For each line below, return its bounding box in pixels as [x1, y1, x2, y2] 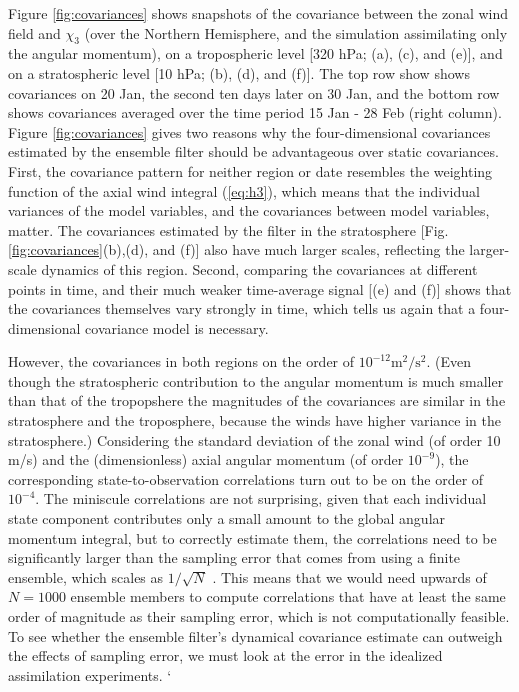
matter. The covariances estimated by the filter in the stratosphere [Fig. [8, 219, 449, 240]
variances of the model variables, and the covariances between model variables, [8, 200, 490, 221]
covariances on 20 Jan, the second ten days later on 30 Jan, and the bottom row [8, 82, 500, 103]
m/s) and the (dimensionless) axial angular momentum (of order [8, 449, 404, 470]
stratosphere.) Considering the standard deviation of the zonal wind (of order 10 [8, 429, 501, 450]
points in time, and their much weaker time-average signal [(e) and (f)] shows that [8, 278, 512, 299]
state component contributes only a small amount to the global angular [8, 508, 446, 529]
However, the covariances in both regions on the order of [8, 351, 355, 372]
